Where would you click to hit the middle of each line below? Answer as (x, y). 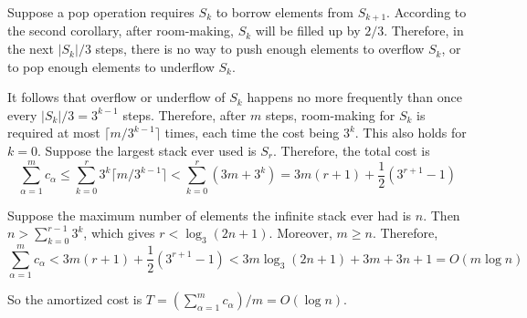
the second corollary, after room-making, (121, 31)
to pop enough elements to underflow (111, 66)
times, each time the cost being (252, 133)
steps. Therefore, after (184, 114)
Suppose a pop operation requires (101, 12)
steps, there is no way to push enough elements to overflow (260, 49)
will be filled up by (308, 31)
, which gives (119, 233)
